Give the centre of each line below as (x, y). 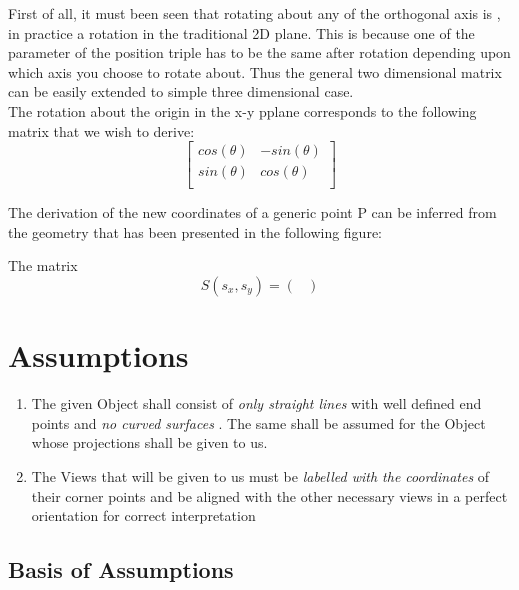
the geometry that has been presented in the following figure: (195, 231)
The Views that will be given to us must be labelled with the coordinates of (260, 475)
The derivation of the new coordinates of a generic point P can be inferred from (252, 212)
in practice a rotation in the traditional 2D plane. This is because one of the (241, 32)
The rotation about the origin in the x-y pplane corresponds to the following (242, 110)
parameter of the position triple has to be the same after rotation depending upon (259, 52)
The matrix (43, 265)
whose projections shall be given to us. (149, 442)
